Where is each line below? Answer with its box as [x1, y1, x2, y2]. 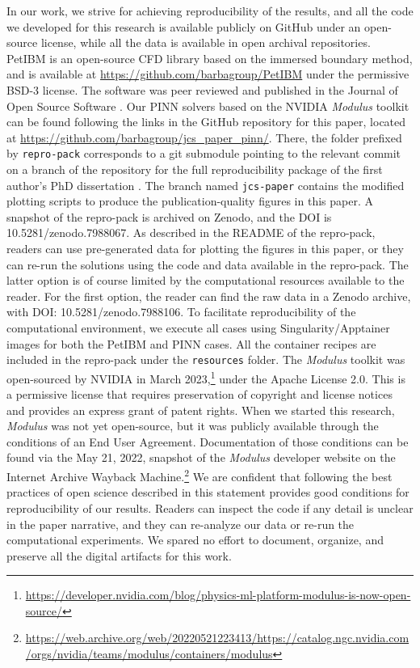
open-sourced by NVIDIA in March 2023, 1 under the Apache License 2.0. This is [6, 367, 405, 387]
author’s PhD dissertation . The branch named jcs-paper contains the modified [6, 176, 405, 193]
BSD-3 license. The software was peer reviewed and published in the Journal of [6, 81, 398, 98]
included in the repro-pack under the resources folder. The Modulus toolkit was [6, 351, 405, 368]
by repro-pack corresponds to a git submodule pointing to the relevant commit [6, 145, 401, 162]
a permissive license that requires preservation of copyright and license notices [6, 386, 393, 403]
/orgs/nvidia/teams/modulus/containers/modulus [25, 645, 273, 662]
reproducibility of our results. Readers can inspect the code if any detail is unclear [6, 499, 414, 516]
